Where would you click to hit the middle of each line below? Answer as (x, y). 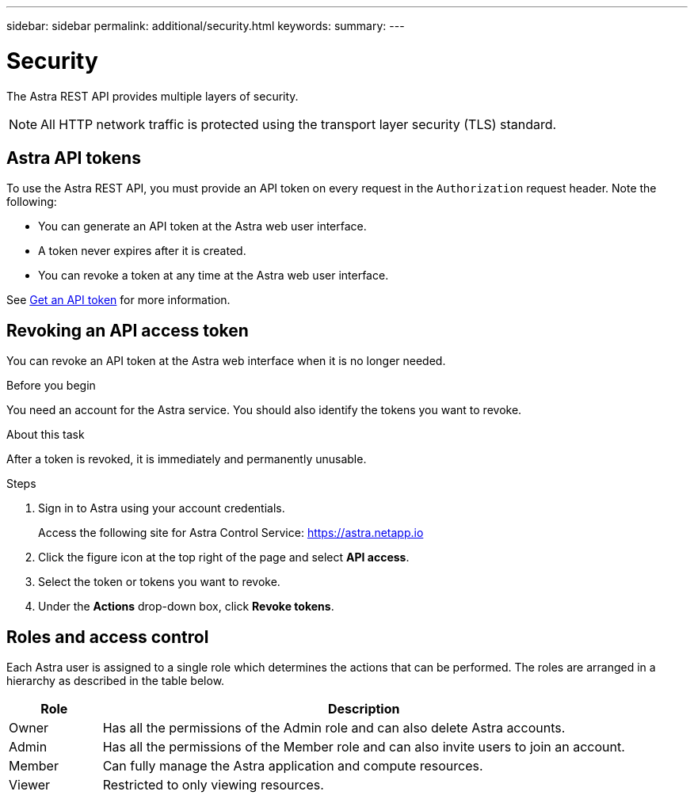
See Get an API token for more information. (118, 300)
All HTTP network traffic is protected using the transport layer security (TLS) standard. (299, 124)
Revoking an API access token (128, 330)
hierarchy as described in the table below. (116, 681)
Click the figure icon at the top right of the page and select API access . (224, 557)
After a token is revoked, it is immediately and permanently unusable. (187, 459)
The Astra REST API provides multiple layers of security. (153, 96)
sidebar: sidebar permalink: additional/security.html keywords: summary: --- (206, 26)
